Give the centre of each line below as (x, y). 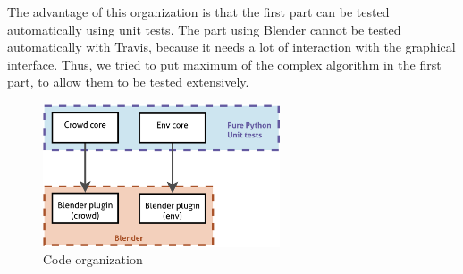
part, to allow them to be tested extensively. (128, 82)
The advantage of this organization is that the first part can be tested (198, 12)
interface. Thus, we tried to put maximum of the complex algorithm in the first (224, 64)
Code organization (93, 259)
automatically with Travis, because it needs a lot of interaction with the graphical (231, 47)
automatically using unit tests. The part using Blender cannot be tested (204, 29)
